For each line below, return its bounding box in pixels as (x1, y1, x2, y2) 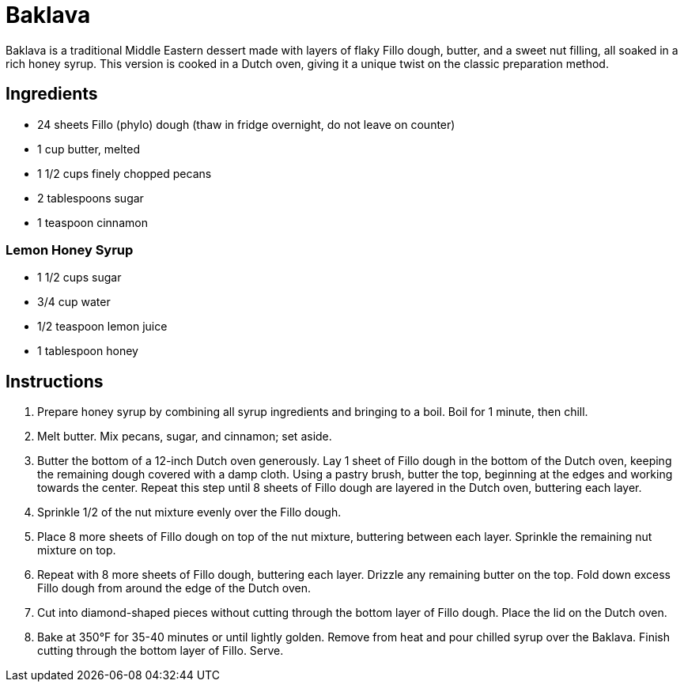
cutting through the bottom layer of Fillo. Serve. (37, 644, 284, 658)
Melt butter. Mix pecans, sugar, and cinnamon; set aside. (37, 429, 332, 444)
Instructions (6, 371, 104, 391)
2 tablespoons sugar (37, 191, 144, 205)
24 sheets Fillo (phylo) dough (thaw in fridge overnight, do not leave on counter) (37, 117, 455, 131)
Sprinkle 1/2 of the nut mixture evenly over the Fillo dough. (37, 505, 342, 520)
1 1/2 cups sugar (37, 270, 122, 285)
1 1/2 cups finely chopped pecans (37, 166, 212, 180)
